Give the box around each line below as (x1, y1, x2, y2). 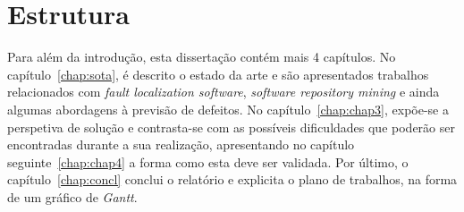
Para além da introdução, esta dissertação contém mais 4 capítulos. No (7, 47, 396, 66)
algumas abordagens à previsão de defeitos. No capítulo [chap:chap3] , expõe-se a (7, 99, 449, 118)
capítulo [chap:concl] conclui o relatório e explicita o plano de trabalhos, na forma (7, 170, 458, 189)
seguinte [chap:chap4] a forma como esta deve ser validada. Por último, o (7, 152, 409, 171)
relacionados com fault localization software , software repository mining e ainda (7, 82, 440, 101)
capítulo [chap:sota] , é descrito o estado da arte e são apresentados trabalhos (7, 64, 429, 83)
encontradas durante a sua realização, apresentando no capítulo (7, 135, 355, 154)
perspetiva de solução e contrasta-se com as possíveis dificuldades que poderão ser (7, 117, 455, 136)
